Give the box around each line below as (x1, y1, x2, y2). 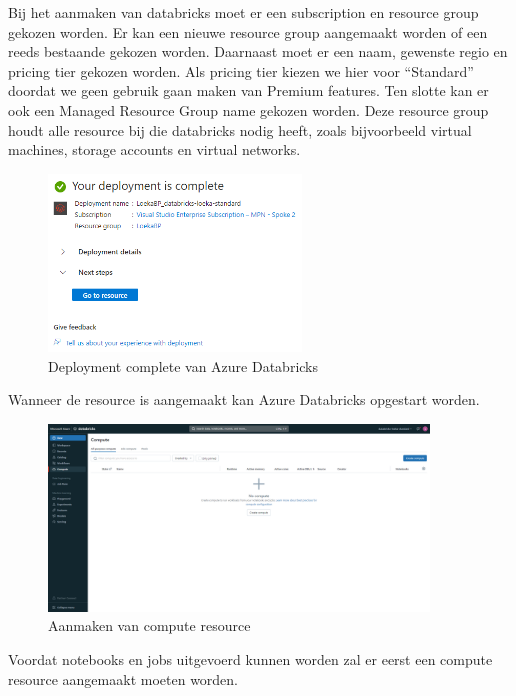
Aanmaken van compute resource (48, 615, 251, 636)
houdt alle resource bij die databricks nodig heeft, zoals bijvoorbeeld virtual (8, 119, 472, 140)
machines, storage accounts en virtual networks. (8, 139, 301, 160)
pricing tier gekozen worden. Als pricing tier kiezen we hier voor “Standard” (8, 60, 474, 81)
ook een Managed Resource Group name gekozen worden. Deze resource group (8, 99, 489, 120)
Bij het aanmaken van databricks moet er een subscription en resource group (8, 2, 479, 22)
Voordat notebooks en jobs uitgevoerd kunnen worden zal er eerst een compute (8, 649, 493, 669)
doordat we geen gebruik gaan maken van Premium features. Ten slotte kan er (8, 80, 489, 101)
